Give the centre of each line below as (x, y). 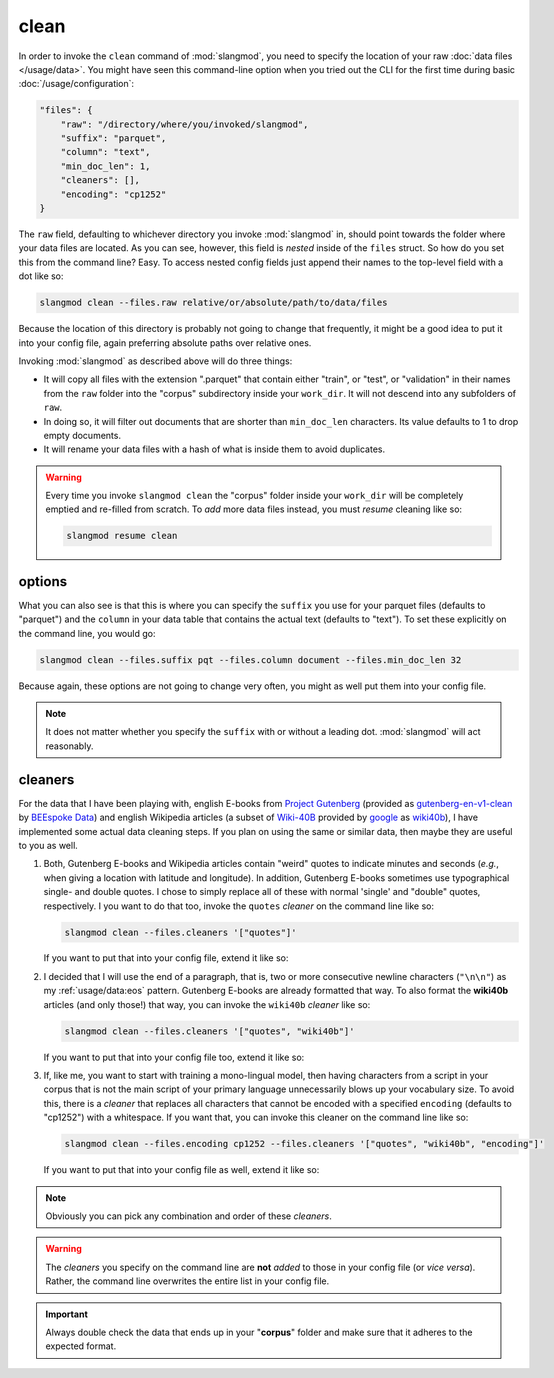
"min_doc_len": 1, (105, 166)
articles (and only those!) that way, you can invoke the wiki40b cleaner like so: (207, 1004)
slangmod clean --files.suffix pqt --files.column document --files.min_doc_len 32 (250, 659)
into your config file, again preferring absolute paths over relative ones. (165, 342)
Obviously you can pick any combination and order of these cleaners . (188, 1216)
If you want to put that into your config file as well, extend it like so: (181, 1170)
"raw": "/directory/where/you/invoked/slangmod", (184, 124)
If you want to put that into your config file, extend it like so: (166, 958)
